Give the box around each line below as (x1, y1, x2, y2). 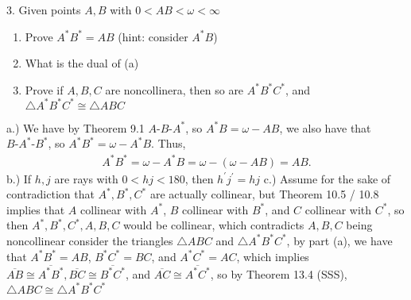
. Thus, (151, 135, 186, 152)
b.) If (6, 170, 32, 187)
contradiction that (6, 186, 95, 202)
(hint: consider (118, 28, 188, 44)
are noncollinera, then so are (105, 81, 244, 98)
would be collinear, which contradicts (123, 217, 304, 233)
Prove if (25, 81, 64, 98)
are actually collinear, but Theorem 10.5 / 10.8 (149, 186, 379, 202)
